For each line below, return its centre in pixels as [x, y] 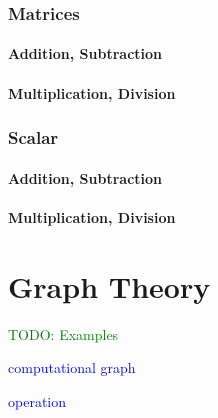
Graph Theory [109, 285]
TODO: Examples [63, 333]
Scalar [33, 137]
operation [37, 400]
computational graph [72, 367]
